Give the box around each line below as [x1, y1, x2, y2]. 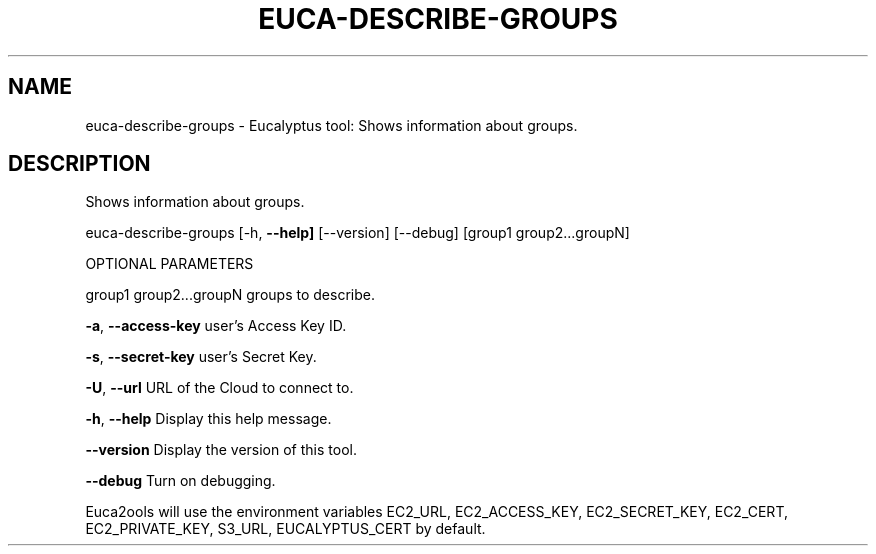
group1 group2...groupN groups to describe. [85, 286, 375, 304]
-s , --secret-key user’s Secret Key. [85, 348, 317, 366]
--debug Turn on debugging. [85, 472, 276, 490]
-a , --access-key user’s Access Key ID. [85, 317, 347, 335]
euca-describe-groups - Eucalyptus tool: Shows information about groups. [85, 116, 578, 134]
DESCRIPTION [8, 151, 151, 177]
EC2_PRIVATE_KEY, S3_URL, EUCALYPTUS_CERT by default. [85, 520, 486, 538]
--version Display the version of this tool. [85, 441, 357, 459]
